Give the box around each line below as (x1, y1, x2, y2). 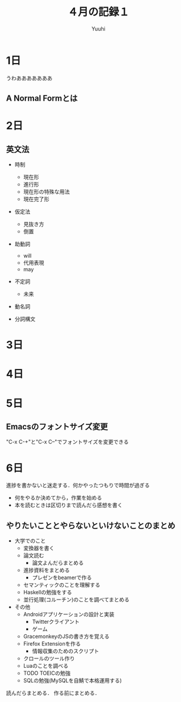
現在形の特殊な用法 (23, 188, 70, 195)
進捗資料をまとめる (23, 567, 70, 574)
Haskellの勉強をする (23, 589, 72, 596)
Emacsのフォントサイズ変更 (6, 422, 108, 432)
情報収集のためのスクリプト (32, 648, 100, 655)
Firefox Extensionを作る (23, 640, 81, 647)
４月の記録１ (67, 5, 129, 19)
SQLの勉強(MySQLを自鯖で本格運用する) (23, 677, 122, 684)
